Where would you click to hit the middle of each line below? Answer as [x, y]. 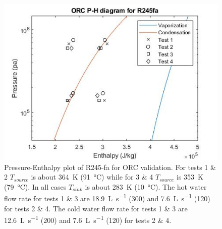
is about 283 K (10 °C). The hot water [146, 186]
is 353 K [190, 177]
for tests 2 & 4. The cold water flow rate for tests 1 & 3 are [96, 208]
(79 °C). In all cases [35, 186]
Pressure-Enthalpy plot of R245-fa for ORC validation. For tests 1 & [110, 167]
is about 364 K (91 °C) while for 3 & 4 [92, 177]
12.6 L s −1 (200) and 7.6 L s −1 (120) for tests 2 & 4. [88, 219]
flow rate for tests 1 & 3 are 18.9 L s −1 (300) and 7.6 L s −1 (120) [107, 198]
